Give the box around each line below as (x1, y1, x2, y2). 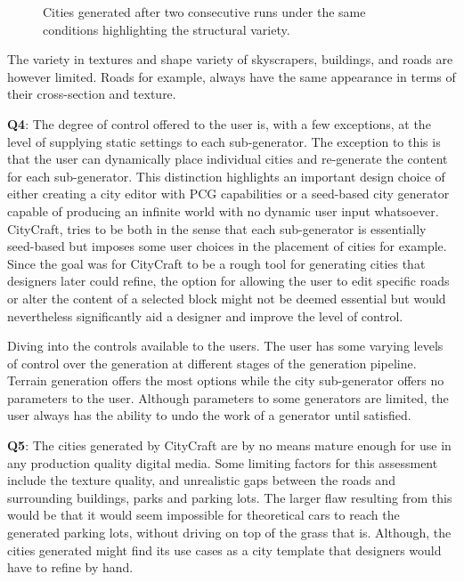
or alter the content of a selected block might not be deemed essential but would (7, 288, 446, 307)
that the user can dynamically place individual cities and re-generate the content (7, 150, 448, 168)
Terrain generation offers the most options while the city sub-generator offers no (7, 371, 444, 390)
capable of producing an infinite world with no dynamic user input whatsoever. (7, 201, 439, 220)
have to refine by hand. (7, 558, 134, 577)
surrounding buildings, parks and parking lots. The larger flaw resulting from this (7, 488, 452, 506)
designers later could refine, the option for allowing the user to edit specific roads (7, 271, 450, 290)
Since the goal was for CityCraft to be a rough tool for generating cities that (7, 254, 426, 272)
